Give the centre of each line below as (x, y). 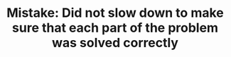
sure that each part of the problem (115, 28)
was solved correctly (115, 43)
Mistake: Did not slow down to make (115, 13)
